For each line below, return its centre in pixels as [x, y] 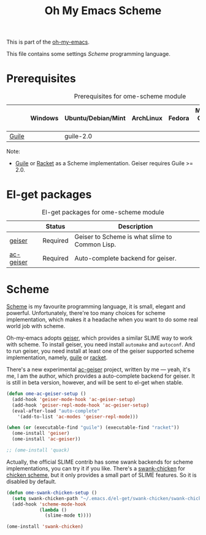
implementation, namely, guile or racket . [57, 357]
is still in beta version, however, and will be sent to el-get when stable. [95, 382]
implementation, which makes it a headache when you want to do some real [102, 319]
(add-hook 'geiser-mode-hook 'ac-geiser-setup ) [74, 399]
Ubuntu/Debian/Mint [95, 119]
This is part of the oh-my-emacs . [48, 42]
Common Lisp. [95, 244]
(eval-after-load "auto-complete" [56, 411]
